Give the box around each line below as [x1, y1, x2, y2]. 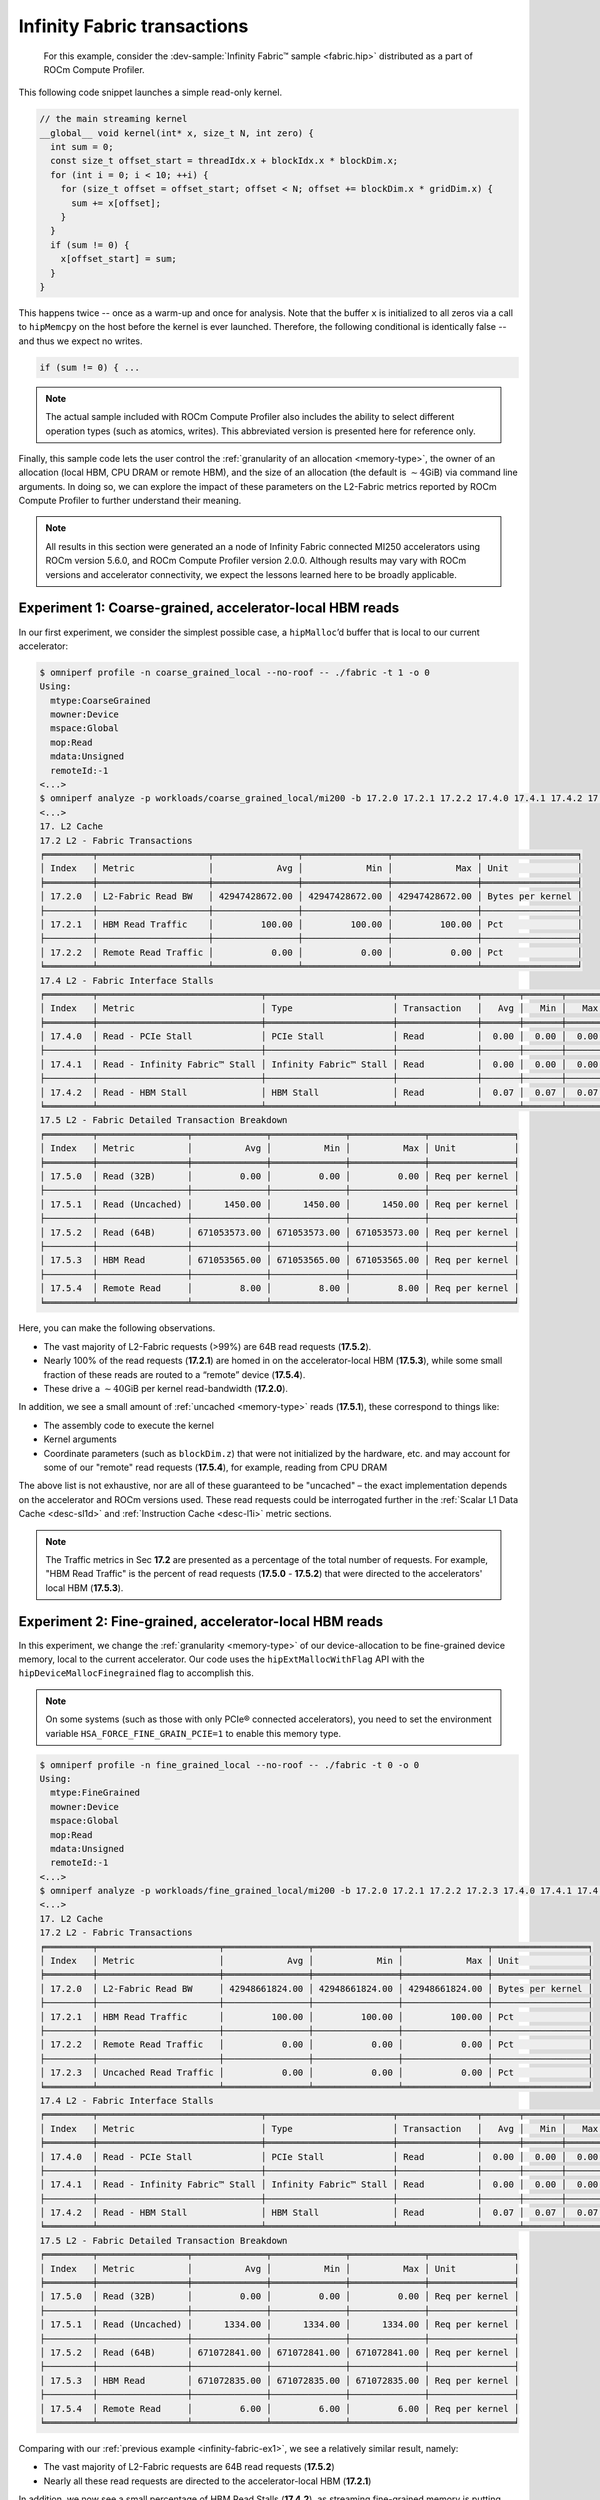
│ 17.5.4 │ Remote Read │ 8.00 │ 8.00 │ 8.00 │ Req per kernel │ [39, 1283, 520, 1294]
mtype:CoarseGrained [50, 695, 151, 706]
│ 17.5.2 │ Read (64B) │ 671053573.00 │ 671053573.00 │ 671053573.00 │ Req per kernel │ [39, 1226, 520, 1238]
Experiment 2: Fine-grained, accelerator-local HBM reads [18, 1613, 384, 1630]
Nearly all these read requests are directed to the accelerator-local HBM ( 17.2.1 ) [43, 2475, 372, 2487]
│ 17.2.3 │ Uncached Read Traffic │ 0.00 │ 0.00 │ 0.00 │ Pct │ [39, 2067, 594, 2079]
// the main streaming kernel [39, 113, 188, 125]
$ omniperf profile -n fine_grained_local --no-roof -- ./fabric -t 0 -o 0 [39, 1759, 420, 1770]
